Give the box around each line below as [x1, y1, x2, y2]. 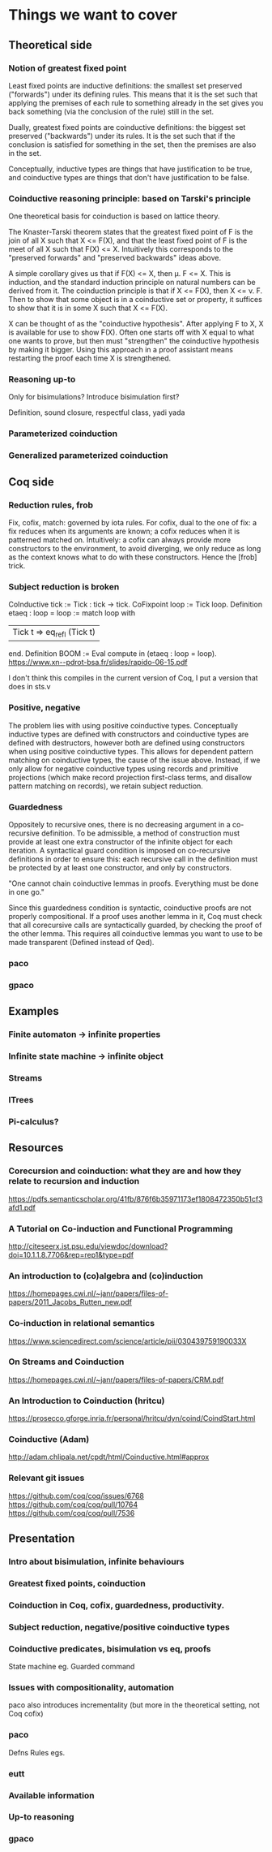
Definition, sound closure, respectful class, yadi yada [8, 408, 185, 417]
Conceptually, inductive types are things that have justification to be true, [8, 164, 253, 174]
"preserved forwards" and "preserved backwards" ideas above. [8, 253, 221, 263]
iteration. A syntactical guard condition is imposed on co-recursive [8, 846, 231, 856]
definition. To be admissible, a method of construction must [41, 828, 240, 838]
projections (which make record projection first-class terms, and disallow [8, 772, 253, 782]
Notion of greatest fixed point [8, 63, 127, 74]
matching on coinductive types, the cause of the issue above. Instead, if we [8, 755, 261, 765]
